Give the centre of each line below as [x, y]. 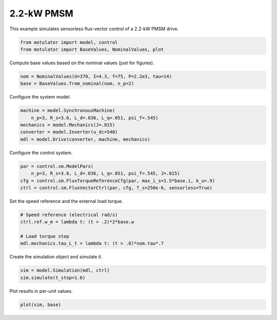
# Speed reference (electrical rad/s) [69, 215]
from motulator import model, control [69, 42]
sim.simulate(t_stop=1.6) [53, 278]
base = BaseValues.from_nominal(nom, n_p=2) [77, 84]
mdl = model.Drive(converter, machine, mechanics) [85, 139]
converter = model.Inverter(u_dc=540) [69, 132]
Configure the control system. [41, 153]
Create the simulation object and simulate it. [56, 257]
